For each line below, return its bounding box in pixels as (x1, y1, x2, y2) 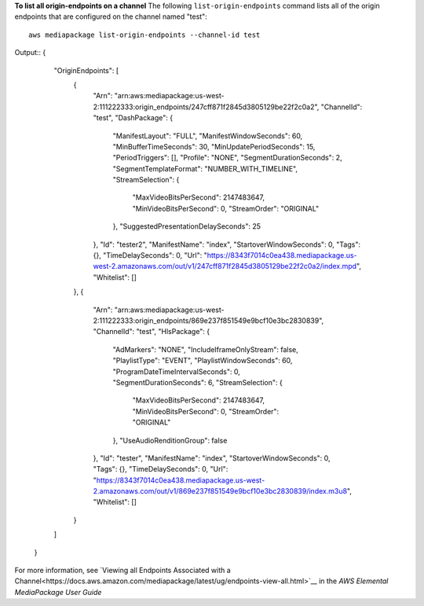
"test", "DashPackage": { (93, 113, 173, 123)
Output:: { (14, 48, 46, 57)
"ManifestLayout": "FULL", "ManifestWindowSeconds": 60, (112, 130, 303, 141)
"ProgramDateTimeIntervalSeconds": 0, (112, 366, 241, 376)
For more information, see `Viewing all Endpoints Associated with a (14, 566, 231, 575)
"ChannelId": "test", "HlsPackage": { (93, 327, 210, 336)
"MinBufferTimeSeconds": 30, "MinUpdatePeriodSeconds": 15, (112, 141, 316, 151)
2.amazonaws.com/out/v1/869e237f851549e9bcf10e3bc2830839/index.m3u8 (93, 487, 348, 496)
